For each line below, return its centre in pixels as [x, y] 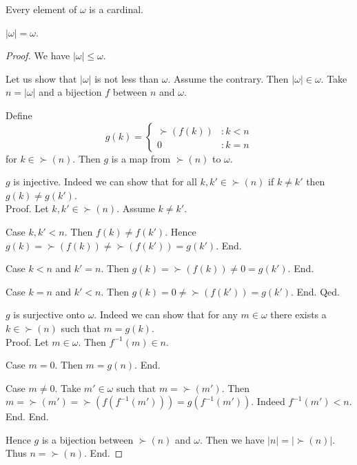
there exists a [298, 314]
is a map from [141, 158]
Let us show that [41, 78]
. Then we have [232, 439]
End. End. [27, 416]
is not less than [127, 78]
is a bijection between [88, 439]
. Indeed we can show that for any [166, 314]
